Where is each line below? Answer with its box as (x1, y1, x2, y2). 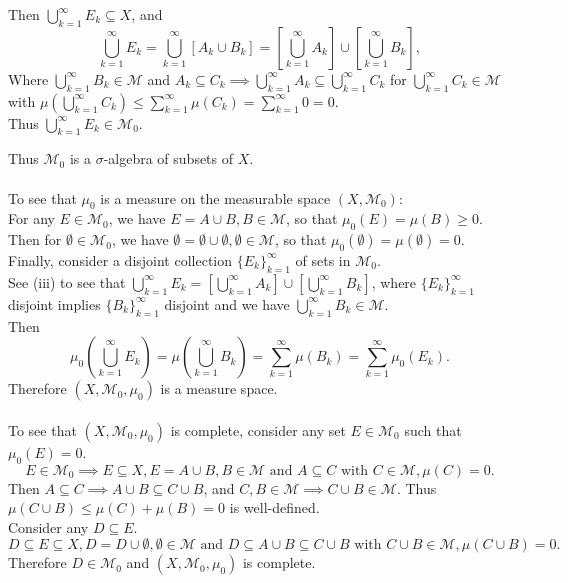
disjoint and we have (164, 293, 290, 314)
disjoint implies (8, 293, 101, 314)
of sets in (295, 249, 351, 270)
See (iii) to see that (8, 271, 126, 292)
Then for (8, 229, 62, 250)
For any (8, 208, 55, 229)
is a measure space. (160, 378, 278, 399)
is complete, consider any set (170, 419, 346, 440)
